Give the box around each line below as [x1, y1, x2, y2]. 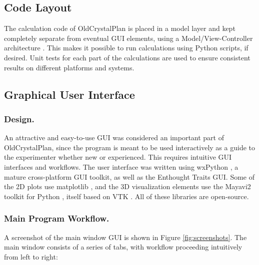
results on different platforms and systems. [4, 62, 134, 72]
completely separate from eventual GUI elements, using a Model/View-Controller [4, 32, 253, 43]
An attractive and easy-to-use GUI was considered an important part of [4, 132, 224, 143]
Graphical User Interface [4, 86, 135, 102]
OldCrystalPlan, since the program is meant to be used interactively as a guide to [4, 142, 255, 152]
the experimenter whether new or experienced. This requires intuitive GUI [4, 152, 232, 162]
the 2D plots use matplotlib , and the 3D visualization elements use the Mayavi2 [4, 181, 251, 192]
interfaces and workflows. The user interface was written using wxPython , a [4, 161, 238, 172]
